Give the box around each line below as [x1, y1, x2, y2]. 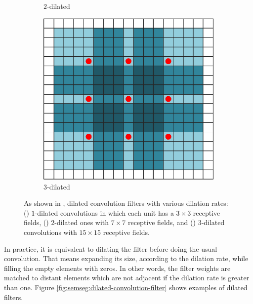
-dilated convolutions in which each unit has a [35, 207, 174, 218]
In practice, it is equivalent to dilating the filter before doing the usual [4, 243, 217, 254]
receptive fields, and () [127, 217, 196, 228]
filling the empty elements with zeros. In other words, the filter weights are [4, 263, 231, 273]
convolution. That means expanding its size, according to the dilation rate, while [4, 253, 249, 264]
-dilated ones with [54, 217, 109, 228]
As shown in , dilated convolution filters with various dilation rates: [24, 198, 228, 208]
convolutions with [24, 227, 77, 237]
